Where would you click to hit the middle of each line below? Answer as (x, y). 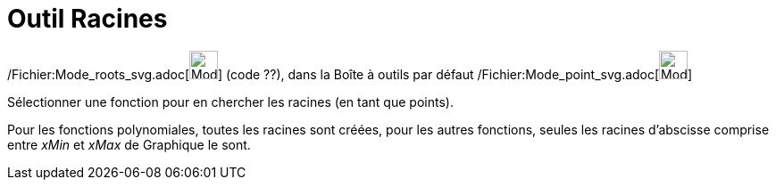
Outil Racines (88, 19)
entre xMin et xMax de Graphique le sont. (129, 144)
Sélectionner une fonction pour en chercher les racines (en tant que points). (230, 102)
